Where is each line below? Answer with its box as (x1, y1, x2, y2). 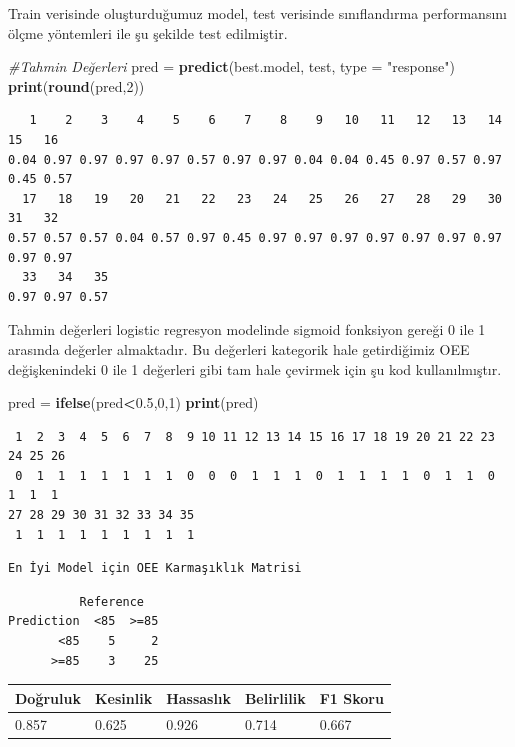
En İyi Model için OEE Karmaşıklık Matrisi (8, 561, 302, 576)
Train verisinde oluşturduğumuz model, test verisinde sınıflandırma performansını (8, 3, 507, 23)
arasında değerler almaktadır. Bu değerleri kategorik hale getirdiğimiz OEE (8, 338, 470, 359)
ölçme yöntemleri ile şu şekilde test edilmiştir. (8, 22, 288, 43)
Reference (79, 594, 145, 609)
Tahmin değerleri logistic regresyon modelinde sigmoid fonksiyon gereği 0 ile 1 (8, 319, 486, 340)
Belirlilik (244, 687, 306, 708)
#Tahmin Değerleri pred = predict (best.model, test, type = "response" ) (8, 56, 455, 77)
